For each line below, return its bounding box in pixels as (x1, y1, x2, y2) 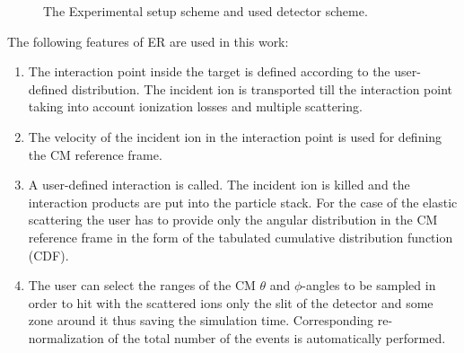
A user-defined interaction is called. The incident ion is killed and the (28, 175, 410, 194)
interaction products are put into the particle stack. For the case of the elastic (28, 192, 458, 211)
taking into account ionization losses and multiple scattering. (28, 97, 363, 116)
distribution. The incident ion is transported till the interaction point (72, 79, 452, 98)
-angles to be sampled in (302, 276, 436, 295)
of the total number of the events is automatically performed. (108, 328, 446, 347)
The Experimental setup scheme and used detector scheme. (43, 2, 368, 20)
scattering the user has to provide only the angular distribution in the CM (28, 210, 438, 229)
